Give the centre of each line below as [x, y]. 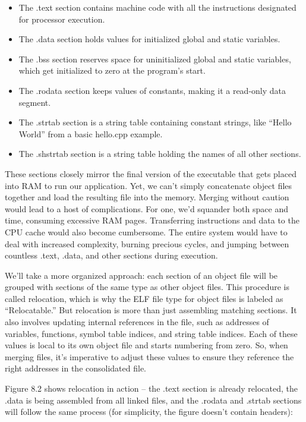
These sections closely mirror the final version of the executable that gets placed [151, 173]
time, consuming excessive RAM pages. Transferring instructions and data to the [152, 220]
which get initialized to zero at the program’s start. [112, 70]
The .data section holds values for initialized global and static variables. [149, 39]
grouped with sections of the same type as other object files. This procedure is [147, 287]
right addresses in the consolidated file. [75, 368]
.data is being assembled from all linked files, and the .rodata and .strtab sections [153, 400]
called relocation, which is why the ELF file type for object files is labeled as [144, 298]
